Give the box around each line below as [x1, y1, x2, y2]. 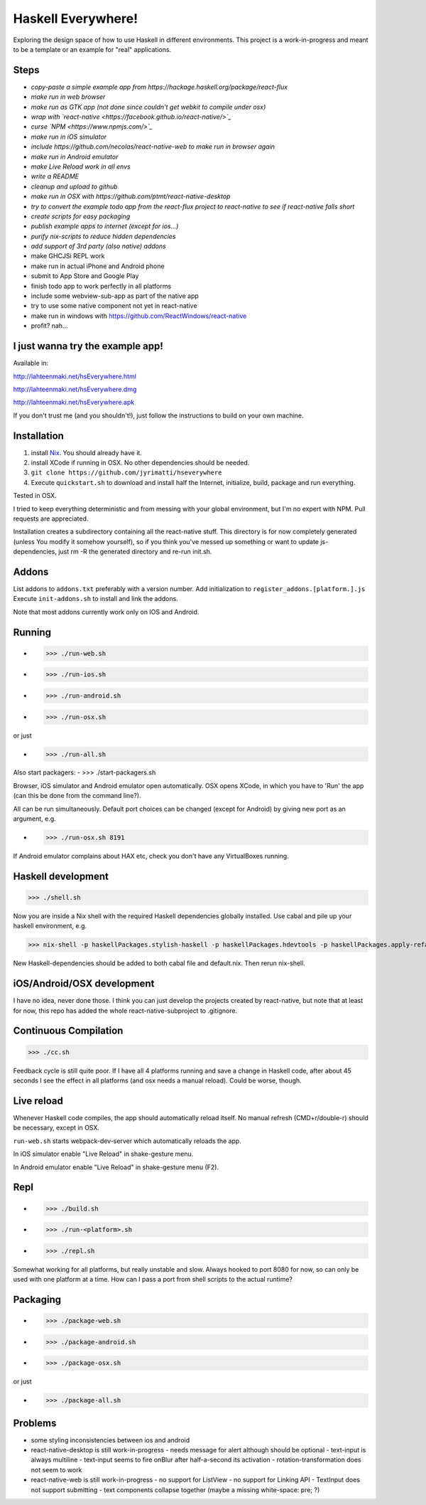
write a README [31, 172, 80, 181]
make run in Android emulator [31, 152, 119, 161]
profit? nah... [31, 321, 68, 330]
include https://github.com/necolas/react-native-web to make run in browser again [31, 142, 275, 151]
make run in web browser [31, 92, 106, 101]
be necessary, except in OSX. [13, 1124, 99, 1132]
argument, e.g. [13, 814, 56, 823]
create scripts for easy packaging [31, 212, 131, 220]
